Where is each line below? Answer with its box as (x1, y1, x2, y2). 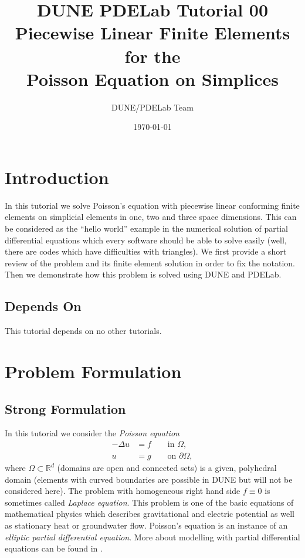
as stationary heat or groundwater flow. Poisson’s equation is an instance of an (5, 519, 288, 531)
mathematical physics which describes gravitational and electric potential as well (5, 507, 294, 520)
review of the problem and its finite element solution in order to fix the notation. (5, 256, 295, 269)
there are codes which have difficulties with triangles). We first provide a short (5, 245, 287, 258)
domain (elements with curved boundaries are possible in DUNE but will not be (5, 473, 293, 485)
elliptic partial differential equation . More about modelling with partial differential (5, 530, 300, 543)
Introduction (5, 165, 109, 189)
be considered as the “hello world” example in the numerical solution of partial (5, 222, 288, 234)
